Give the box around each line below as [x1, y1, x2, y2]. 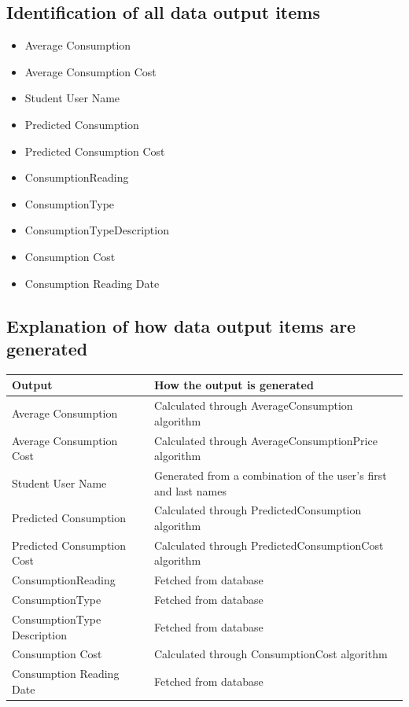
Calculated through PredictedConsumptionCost [153, 536, 384, 553]
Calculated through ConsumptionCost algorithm [153, 646, 388, 662]
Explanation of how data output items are [6, 313, 356, 337]
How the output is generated [153, 377, 314, 393]
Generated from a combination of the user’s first [153, 466, 387, 483]
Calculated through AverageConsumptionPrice [153, 432, 378, 448]
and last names [153, 482, 227, 499]
